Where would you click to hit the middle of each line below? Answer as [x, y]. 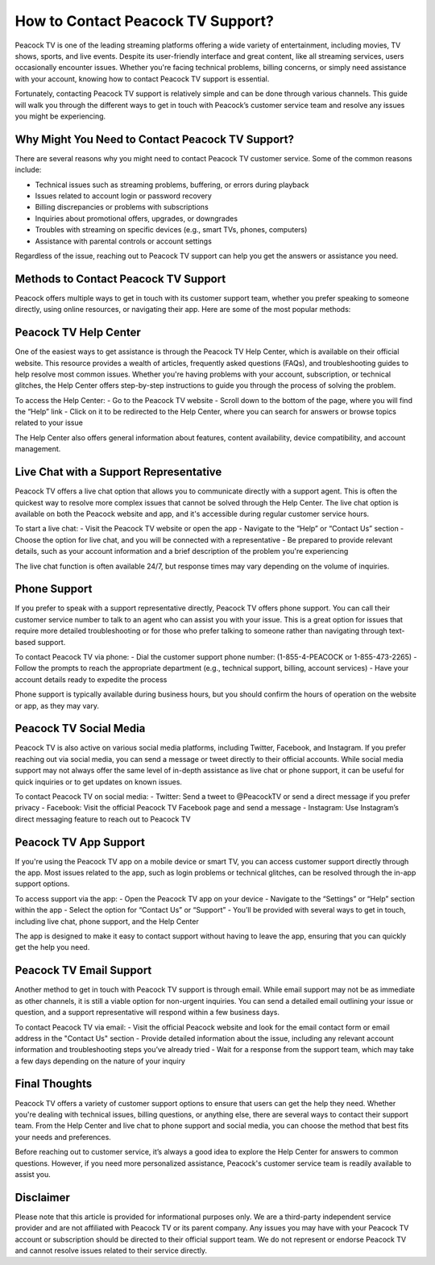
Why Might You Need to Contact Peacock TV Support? [154, 139]
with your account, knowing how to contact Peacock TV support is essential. [142, 79]
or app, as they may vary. [57, 705]
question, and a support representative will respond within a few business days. [147, 1013]
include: [28, 170]
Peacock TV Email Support [83, 970]
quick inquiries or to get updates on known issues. [99, 781]
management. [38, 449]
